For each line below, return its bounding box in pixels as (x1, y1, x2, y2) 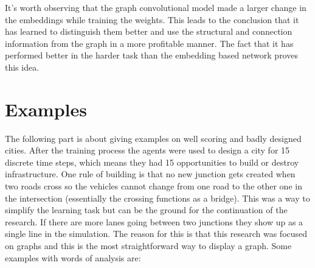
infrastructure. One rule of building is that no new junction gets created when (5, 167, 296, 180)
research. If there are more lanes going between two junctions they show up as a (5, 215, 303, 228)
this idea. (5, 60, 40, 73)
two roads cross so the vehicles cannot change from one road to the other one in (5, 180, 302, 192)
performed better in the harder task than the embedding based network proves (5, 49, 298, 62)
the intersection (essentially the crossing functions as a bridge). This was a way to (5, 191, 310, 204)
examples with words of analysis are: (5, 251, 141, 264)
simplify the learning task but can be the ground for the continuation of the (5, 203, 288, 216)
